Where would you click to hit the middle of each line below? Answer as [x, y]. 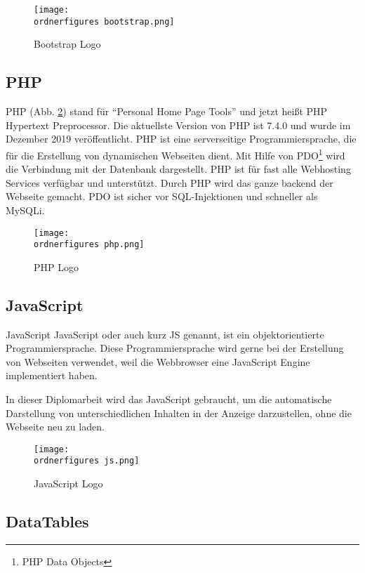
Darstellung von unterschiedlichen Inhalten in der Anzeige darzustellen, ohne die [179, 413]
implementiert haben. [52, 375]
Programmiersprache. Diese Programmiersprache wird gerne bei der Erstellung [175, 348]
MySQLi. [25, 210]
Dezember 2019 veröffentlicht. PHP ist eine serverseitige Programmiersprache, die [181, 139]
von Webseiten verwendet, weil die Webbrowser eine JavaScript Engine [158, 361]
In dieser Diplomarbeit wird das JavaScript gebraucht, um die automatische [169, 399]
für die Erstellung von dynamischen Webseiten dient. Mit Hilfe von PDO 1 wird [175, 154]
